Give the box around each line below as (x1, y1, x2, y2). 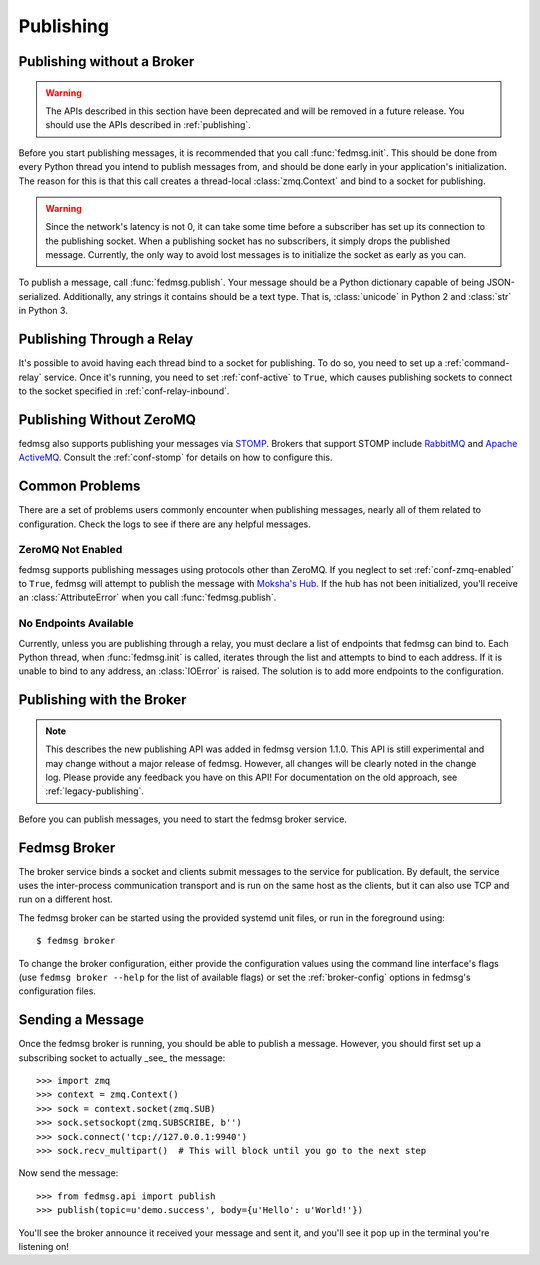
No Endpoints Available (18, 616, 134, 630)
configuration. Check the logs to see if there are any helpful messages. (18, 518, 312, 530)
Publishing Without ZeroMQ (18, 411, 197, 428)
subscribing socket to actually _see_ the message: (18, 1051, 226, 1064)
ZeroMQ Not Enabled (18, 543, 123, 557)
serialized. (18, 290, 62, 302)
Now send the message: (18, 1167, 119, 1179)
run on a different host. (18, 893, 114, 905)
